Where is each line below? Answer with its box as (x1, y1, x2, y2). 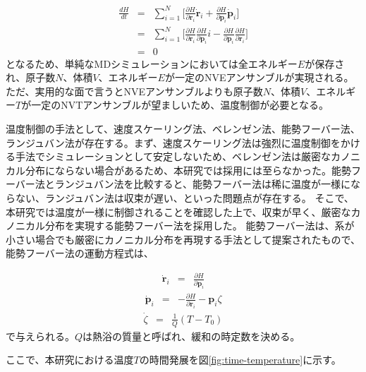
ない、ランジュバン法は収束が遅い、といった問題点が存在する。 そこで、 (15, 190, 354, 205)
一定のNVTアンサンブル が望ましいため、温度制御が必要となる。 (31, 97, 329, 112)
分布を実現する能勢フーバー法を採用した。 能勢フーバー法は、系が (44, 218, 355, 233)
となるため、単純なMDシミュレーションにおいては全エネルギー (6, 56, 298, 71)
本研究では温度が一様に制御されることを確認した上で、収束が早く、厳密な (6, 204, 351, 219)
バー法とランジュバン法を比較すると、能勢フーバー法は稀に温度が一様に (15, 176, 350, 191)
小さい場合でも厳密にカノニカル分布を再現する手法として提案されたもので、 (6, 232, 361, 246)
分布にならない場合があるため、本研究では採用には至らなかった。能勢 (25, 162, 351, 177)
